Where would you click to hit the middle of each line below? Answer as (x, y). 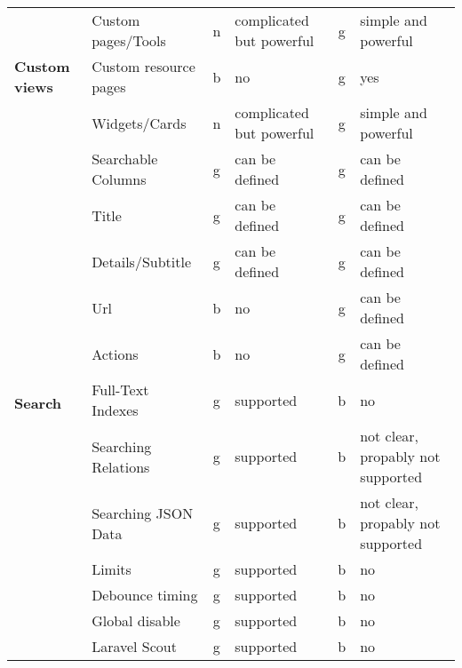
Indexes (115, 410)
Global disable (136, 620)
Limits (112, 569)
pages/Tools (129, 40)
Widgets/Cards (139, 123)
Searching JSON (143, 513)
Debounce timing (145, 595)
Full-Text (120, 390)
